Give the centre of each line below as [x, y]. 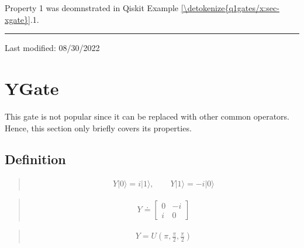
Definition [35, 159]
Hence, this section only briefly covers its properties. [98, 128]
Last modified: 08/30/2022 [52, 48]
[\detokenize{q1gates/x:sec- [230, 8]
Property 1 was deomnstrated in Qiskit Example [92, 8]
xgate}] [18, 19]
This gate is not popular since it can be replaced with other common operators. [147, 116]
